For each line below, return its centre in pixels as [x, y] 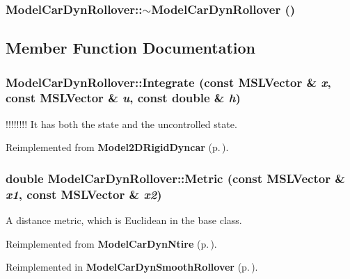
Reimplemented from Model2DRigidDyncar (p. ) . [117, 147]
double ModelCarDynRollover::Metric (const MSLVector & [175, 178]
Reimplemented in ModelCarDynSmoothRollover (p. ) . [132, 267]
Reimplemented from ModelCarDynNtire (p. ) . [111, 243]
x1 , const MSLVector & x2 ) [84, 194]
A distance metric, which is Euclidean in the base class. [124, 220]
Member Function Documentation [131, 48]
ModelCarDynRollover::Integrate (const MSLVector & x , [168, 82]
